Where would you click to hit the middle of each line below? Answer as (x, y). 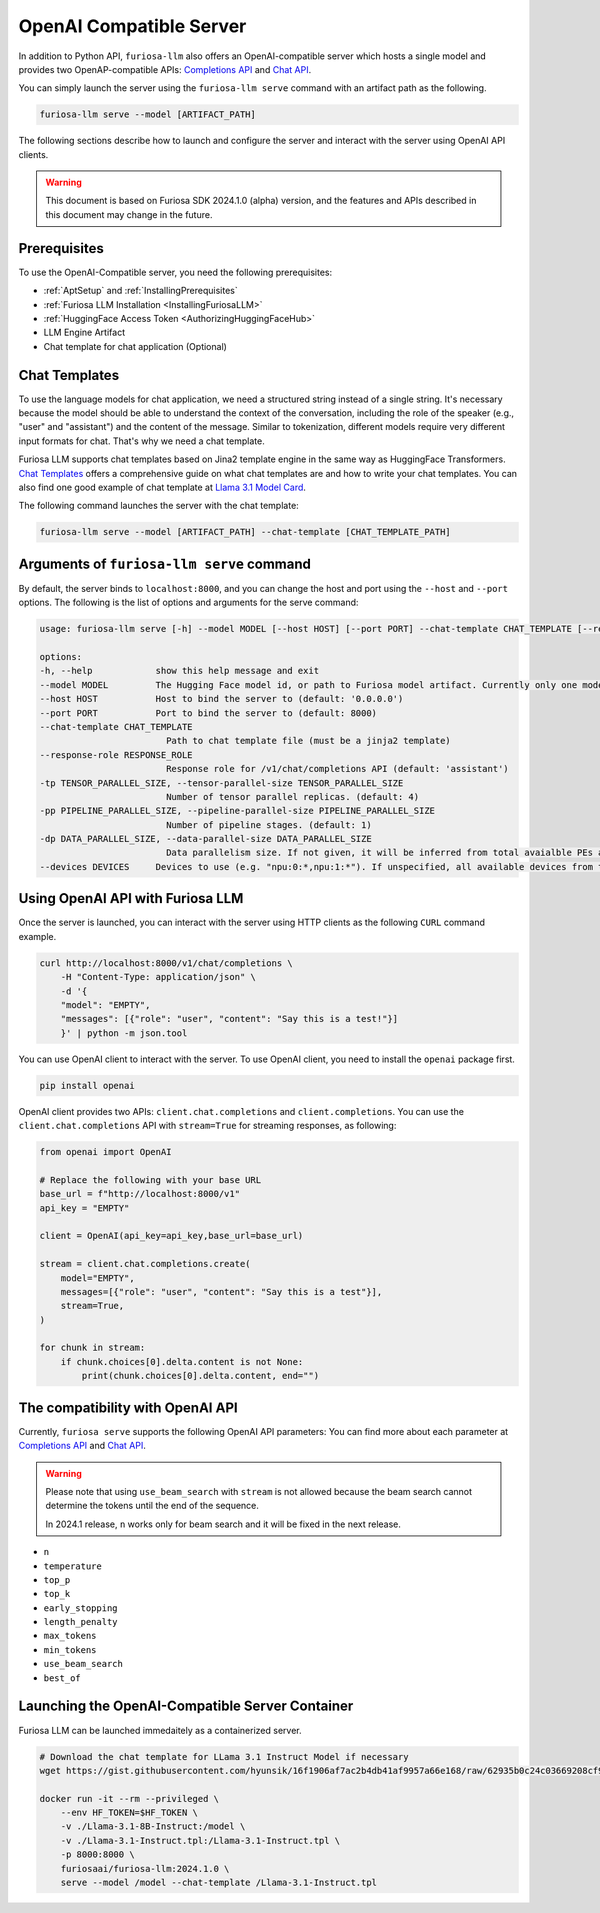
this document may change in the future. (129, 214)
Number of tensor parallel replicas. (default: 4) (292, 796)
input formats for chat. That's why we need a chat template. (141, 441)
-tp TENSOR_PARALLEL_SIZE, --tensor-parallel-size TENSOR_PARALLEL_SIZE (221, 783)
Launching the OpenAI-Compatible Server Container (186, 1706)
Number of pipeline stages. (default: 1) (268, 824)
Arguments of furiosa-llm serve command (165, 563)
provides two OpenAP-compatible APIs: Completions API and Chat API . (165, 69)
